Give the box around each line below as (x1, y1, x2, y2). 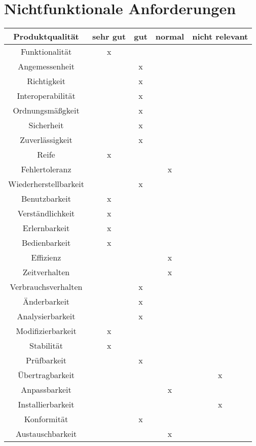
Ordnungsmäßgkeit (13, 104, 80, 117)
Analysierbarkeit (17, 310, 76, 322)
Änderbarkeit (22, 295, 70, 308)
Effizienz (31, 251, 61, 264)
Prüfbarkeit (26, 354, 66, 366)
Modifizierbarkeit (16, 325, 77, 337)
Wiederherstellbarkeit (8, 178, 85, 190)
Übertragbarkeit (17, 369, 75, 381)
